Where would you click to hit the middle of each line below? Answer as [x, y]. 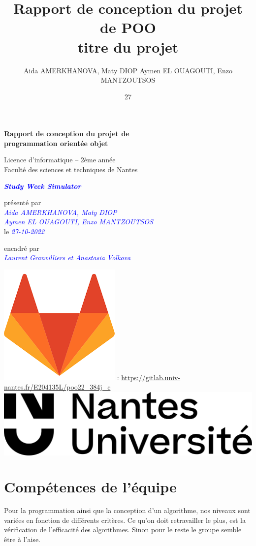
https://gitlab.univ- [151, 377]
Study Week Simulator [43, 186]
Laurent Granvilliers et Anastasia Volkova [67, 258]
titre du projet [128, 46]
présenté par [23, 202]
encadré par [22, 248]
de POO [128, 27]
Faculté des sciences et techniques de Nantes [71, 169]
